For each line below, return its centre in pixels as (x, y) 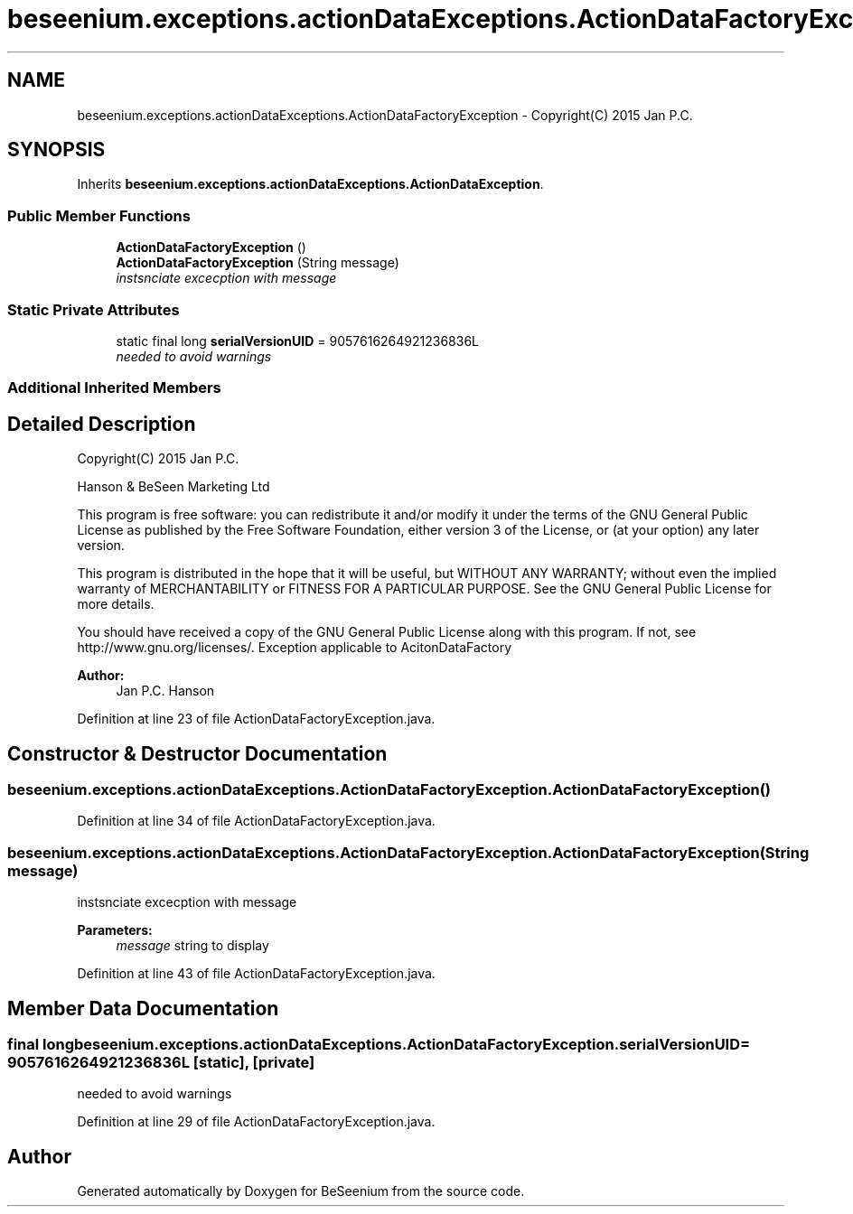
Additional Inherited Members (114, 388)
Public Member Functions (99, 215)
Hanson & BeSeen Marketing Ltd (173, 487)
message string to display (192, 946)
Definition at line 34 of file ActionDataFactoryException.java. (256, 821)
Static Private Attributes (94, 309)
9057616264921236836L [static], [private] (161, 1062)
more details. (116, 604)
